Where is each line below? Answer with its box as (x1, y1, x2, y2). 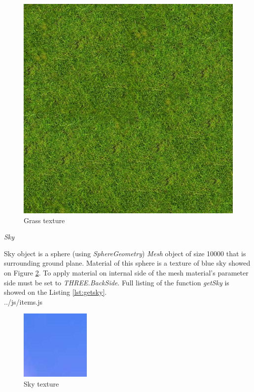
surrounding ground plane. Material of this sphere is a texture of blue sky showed (4, 258, 251, 268)
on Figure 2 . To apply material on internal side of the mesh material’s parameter (4, 267, 249, 277)
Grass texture (24, 215, 65, 225)
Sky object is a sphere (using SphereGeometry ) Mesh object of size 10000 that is (4, 248, 246, 258)
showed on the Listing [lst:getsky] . (4, 287, 107, 297)
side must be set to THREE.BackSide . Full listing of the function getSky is (4, 277, 229, 287)
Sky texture (24, 378, 59, 389)
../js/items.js (4, 296, 43, 307)
